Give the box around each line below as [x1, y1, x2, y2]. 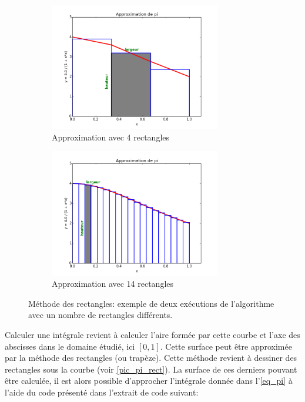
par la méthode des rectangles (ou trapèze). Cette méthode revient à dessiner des [5, 351, 297, 364]
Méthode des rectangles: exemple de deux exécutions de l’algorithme [28, 297, 274, 309]
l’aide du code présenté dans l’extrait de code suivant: [5, 386, 199, 398]
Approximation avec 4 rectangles [52, 130, 170, 143]
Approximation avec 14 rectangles [52, 277, 174, 290]
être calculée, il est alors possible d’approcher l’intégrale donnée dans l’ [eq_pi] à [5, 374, 293, 387]
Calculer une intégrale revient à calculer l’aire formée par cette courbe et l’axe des [5, 328, 300, 340]
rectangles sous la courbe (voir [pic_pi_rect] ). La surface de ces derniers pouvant [5, 363, 297, 375]
